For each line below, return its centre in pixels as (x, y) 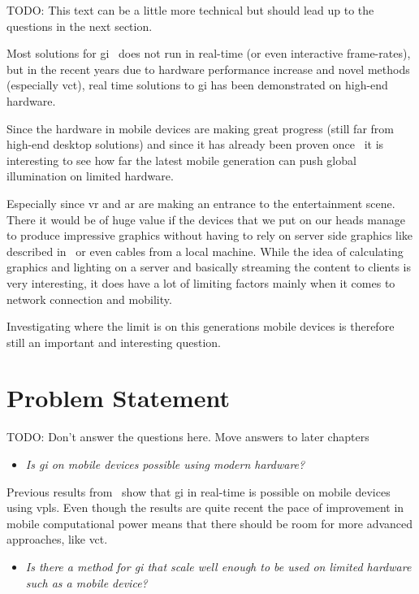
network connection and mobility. (89, 299)
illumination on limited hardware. (90, 176)
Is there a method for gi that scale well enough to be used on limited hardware (218, 566)
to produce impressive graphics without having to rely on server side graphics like (210, 235)
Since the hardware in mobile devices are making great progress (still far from (200, 128)
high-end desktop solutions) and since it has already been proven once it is (195, 144)
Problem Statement (118, 398)
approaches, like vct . (57, 539)
